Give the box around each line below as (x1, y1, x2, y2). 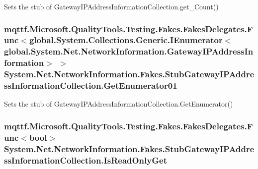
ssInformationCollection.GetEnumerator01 (4, 79, 177, 92)
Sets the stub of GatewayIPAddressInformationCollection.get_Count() (4, 1, 219, 11)
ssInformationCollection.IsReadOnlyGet (4, 154, 167, 166)
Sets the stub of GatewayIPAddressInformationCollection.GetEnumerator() (4, 99, 233, 109)
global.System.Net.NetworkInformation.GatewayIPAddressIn (4, 45, 254, 57)
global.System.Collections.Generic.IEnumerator (29, 34, 223, 46)
